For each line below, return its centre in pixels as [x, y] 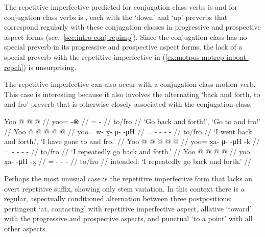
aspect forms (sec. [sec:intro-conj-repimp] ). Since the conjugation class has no [126, 37]
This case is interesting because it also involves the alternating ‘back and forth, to [132, 94]
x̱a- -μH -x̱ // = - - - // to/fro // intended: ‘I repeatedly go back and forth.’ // [128, 161]
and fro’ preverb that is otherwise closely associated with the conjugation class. [128, 104]
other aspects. [26, 228]
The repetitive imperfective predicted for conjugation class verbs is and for [121, 7]
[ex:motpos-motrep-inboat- [207, 56]
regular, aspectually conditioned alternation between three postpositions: [118, 198]
